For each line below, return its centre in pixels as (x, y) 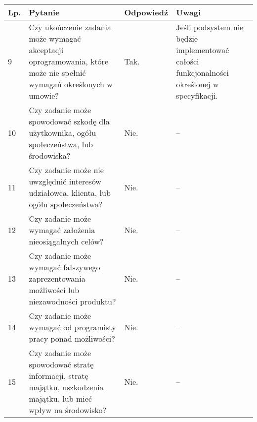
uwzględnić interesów (65, 181)
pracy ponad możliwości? (72, 338)
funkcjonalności (202, 73)
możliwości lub (54, 290)
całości (188, 61)
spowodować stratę (61, 364)
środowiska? (50, 155)
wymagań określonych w (71, 84)
